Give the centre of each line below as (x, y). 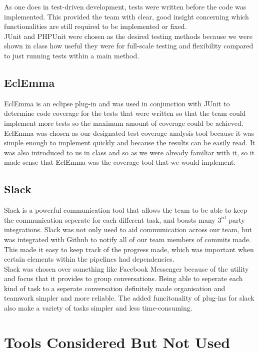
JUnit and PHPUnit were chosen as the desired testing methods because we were (128, 36)
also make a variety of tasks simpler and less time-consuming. (98, 308)
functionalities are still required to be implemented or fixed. (95, 26)
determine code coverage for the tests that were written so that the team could (125, 113)
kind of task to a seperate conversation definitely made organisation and (115, 288)
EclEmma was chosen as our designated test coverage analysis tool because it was (129, 133)
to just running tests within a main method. (72, 55)
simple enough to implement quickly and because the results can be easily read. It (130, 143)
